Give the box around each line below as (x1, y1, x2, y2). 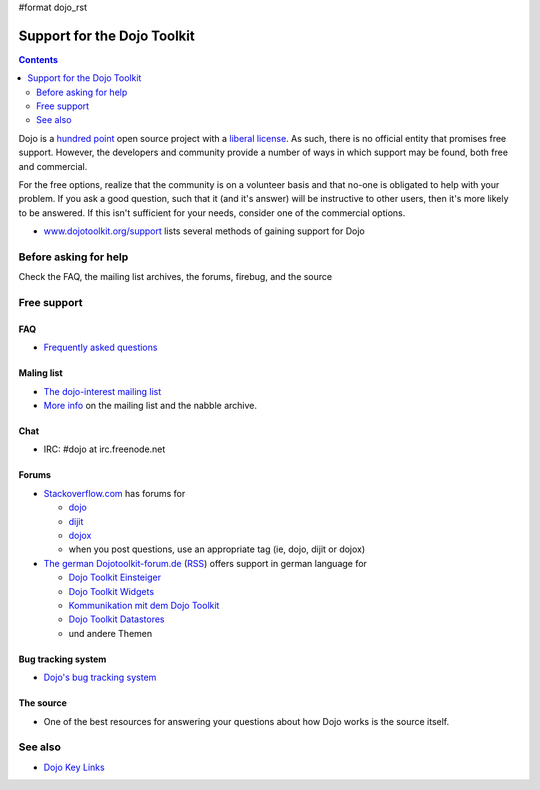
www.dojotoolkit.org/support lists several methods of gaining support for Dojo (43, 225, 365, 237)
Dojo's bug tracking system (43, 671, 157, 684)
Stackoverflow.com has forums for (43, 487, 186, 499)
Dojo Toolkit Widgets (68, 585, 155, 597)
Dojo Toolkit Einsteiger (68, 571, 162, 584)
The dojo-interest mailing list (43, 385, 162, 397)
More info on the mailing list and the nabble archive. (43, 400, 258, 412)
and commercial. (18, 160, 88, 172)
